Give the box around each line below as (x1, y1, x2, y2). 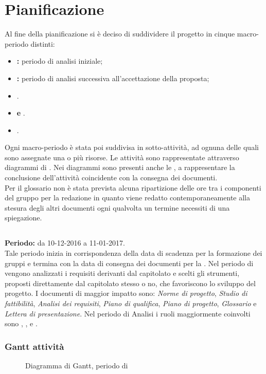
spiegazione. (5, 212, 42, 223)
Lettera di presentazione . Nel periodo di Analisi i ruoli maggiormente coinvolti (5, 308, 251, 319)
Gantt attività (5, 340, 64, 352)
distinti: (30, 38, 55, 49)
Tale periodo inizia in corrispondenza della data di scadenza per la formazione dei (5, 248, 262, 258)
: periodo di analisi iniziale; (16, 55, 103, 66)
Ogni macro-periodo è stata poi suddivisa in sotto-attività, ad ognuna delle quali (5, 142, 259, 153)
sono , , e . (5, 318, 38, 329)
